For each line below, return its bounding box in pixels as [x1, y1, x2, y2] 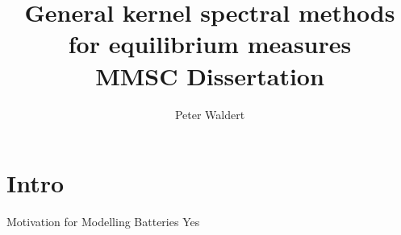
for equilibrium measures [68, 27, 352, 60]
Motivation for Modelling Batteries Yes [6, 213, 200, 230]
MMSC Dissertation [95, 59, 324, 92]
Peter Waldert [174, 105, 245, 122]
